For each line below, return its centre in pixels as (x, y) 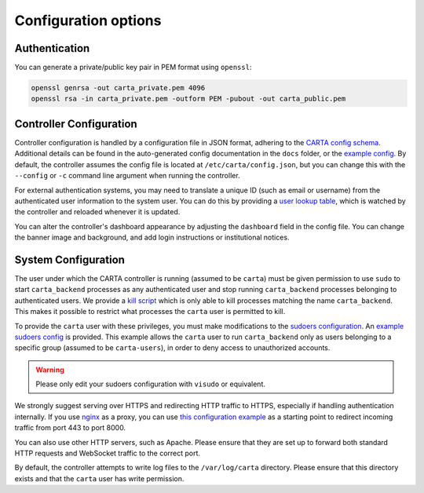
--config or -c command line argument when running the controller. (127, 176)
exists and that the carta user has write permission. (99, 478)
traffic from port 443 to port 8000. (70, 428)
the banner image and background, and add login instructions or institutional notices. (152, 237)
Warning (50, 370)
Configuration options (88, 20)
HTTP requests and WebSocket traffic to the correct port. (107, 453)
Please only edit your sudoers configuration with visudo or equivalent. (151, 384)
